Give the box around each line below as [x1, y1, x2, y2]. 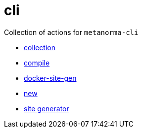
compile [24, 58, 50, 67]
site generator [24, 104, 69, 113]
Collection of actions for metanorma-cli [4, 28, 139, 36]
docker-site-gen [24, 73, 77, 82]
